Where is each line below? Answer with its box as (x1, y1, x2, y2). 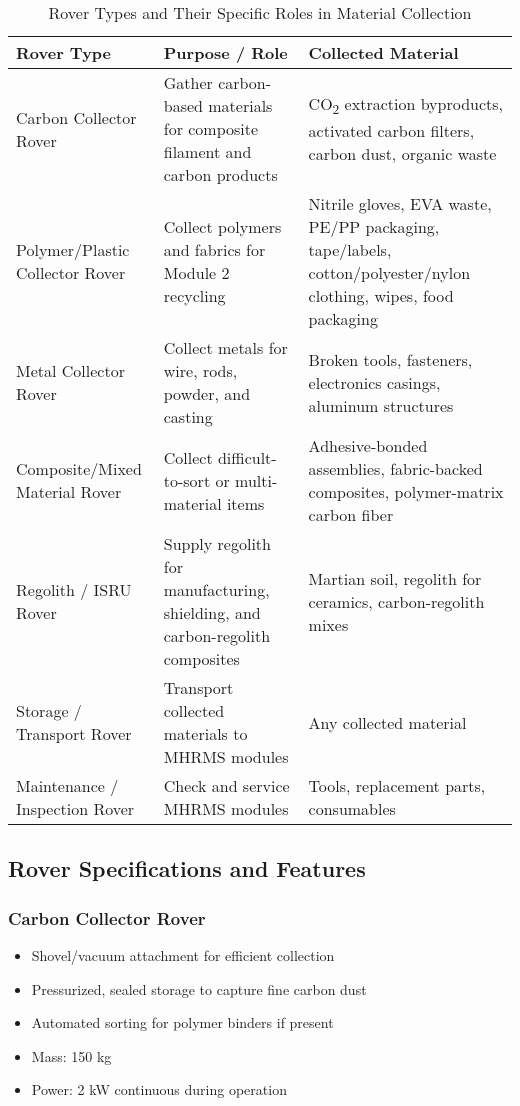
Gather (163, 71, 213, 94)
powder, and (163, 382, 251, 405)
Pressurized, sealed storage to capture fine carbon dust (31, 978, 367, 999)
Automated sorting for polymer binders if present (31, 1012, 334, 1033)
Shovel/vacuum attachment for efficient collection (31, 945, 335, 965)
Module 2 (163, 261, 230, 284)
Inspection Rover (16, 797, 135, 820)
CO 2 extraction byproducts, (308, 92, 504, 119)
